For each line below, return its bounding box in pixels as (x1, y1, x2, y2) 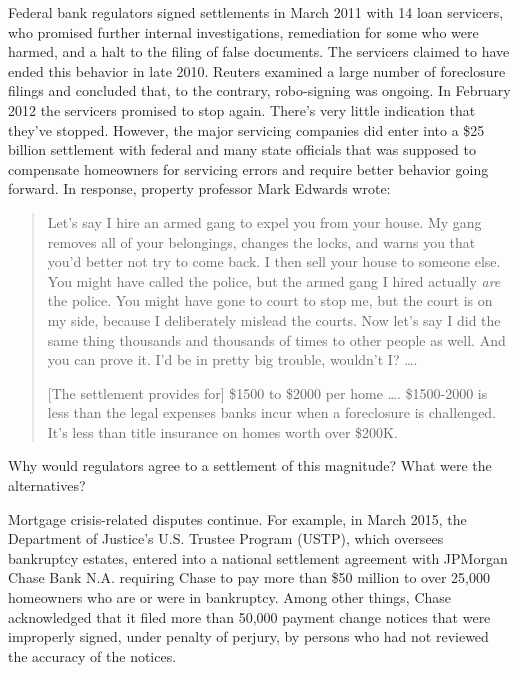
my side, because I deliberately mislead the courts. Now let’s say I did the (47, 309, 501, 330)
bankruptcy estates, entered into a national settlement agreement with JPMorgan (8, 547, 508, 568)
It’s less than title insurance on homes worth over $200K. (47, 421, 398, 442)
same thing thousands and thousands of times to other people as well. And (47, 329, 506, 350)
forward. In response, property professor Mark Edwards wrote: (8, 178, 391, 199)
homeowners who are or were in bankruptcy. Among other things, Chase (8, 587, 452, 608)
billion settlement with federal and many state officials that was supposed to (8, 139, 476, 160)
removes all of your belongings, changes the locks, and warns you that (47, 231, 476, 252)
